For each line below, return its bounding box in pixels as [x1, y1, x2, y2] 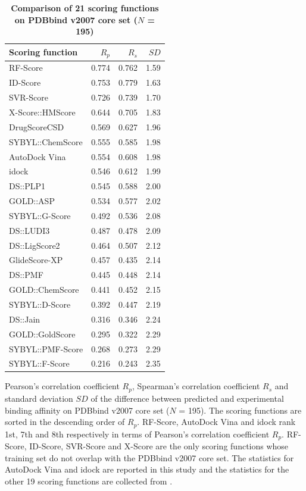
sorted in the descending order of [5, 415, 125, 428]
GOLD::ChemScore [9, 283, 79, 296]
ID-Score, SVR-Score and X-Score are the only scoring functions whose [29, 440, 289, 452]
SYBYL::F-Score [9, 357, 70, 370]
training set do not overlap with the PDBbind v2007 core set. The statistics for [5, 451, 294, 464]
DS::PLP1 [9, 180, 46, 192]
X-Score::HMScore [9, 106, 76, 118]
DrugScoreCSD [9, 120, 64, 133]
